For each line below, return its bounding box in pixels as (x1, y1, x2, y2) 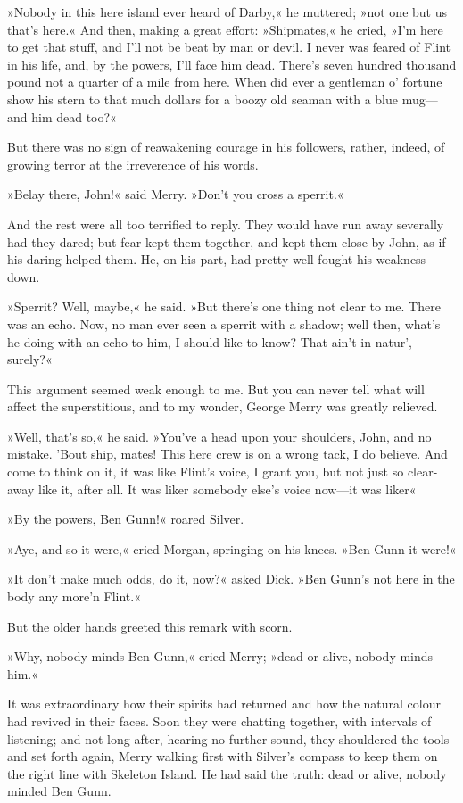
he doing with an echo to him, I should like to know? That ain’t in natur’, (7, 332, 412, 351)
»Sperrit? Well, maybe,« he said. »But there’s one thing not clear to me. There (7, 297, 441, 316)
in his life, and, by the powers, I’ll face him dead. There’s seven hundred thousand (7, 54, 457, 73)
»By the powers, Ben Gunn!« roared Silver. (7, 509, 244, 528)
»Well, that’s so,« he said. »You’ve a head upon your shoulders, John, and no (7, 426, 432, 445)
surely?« (7, 350, 53, 368)
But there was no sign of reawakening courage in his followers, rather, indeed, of (7, 137, 445, 156)
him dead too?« (31, 107, 117, 126)
